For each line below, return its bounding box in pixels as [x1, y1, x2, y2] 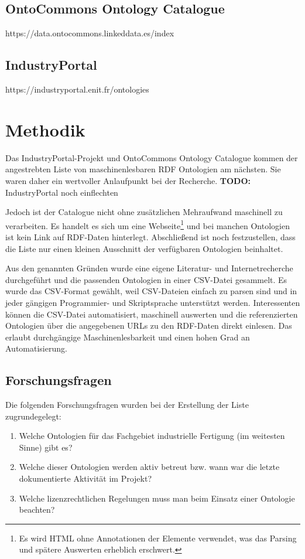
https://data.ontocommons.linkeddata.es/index [5, 27, 174, 39]
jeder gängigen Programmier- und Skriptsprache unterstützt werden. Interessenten [5, 296, 300, 308]
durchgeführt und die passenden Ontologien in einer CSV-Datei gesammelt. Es [5, 273, 287, 285]
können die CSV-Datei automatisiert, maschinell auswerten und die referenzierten [5, 308, 298, 320]
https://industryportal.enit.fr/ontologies [5, 83, 149, 95]
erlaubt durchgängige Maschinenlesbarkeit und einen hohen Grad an [5, 330, 250, 343]
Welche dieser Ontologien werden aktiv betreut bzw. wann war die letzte [19, 461, 280, 473]
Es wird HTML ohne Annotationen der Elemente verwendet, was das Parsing [19, 531, 297, 544]
